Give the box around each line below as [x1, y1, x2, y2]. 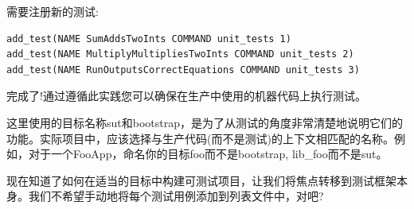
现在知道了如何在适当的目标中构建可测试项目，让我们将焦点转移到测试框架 [6, 172, 396, 188]
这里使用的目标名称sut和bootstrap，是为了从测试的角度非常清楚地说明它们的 [6, 114, 403, 130]
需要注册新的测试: [6, 3, 99, 19]
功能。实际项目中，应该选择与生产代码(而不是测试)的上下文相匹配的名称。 [6, 130, 394, 146]
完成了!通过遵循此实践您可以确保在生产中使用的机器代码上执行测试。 [6, 87, 366, 104]
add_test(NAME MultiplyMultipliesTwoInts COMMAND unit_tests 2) [6, 48, 354, 60]
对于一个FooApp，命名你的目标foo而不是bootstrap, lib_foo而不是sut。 [28, 145, 388, 162]
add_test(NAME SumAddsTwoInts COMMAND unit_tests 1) [6, 33, 291, 45]
